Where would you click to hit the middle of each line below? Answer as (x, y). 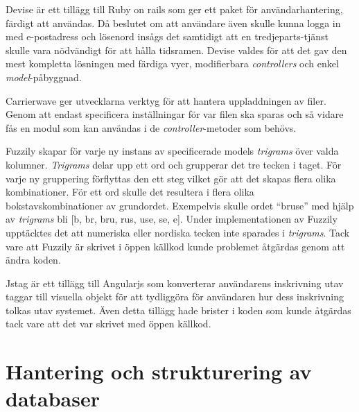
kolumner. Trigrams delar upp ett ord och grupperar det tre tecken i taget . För (174, 164)
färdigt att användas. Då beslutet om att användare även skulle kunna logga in (173, 23)
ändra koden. (33, 260)
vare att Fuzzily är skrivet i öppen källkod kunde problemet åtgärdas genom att (175, 246)
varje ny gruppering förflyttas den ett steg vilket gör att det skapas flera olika (171, 178)
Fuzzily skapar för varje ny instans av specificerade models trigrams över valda (172, 151)
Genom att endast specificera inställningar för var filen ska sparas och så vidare (175, 114)
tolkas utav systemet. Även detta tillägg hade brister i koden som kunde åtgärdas (178, 310)
